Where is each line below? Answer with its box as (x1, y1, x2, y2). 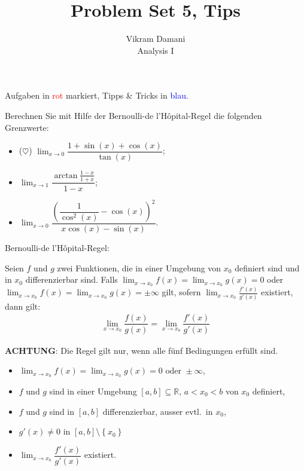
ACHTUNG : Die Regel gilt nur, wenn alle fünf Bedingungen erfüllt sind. (5, 344, 278, 356)
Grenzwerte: (5, 121, 49, 133)
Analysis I (137, 44, 174, 56)
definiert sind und (235, 261, 300, 274)
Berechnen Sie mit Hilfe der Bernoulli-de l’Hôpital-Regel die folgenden (5, 109, 262, 121)
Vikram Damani (126, 32, 186, 45)
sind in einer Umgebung (49, 385, 137, 397)
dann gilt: (5, 299, 41, 312)
